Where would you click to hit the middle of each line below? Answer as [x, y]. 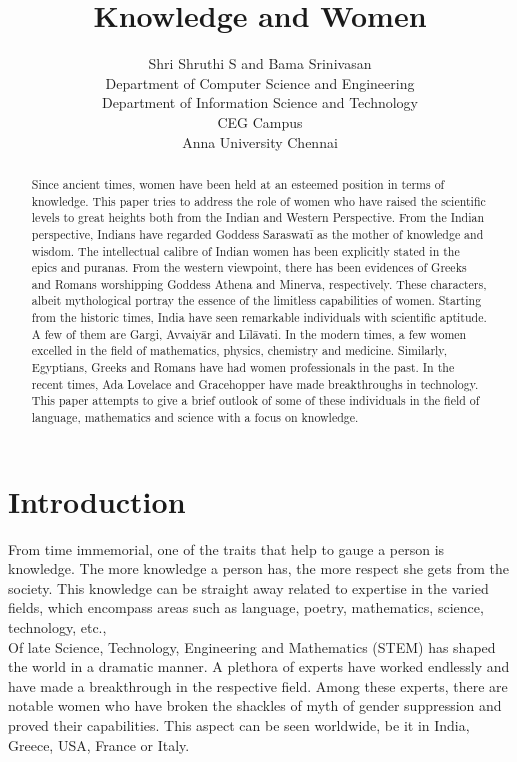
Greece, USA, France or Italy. [99, 744]
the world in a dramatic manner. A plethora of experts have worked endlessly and [259, 666]
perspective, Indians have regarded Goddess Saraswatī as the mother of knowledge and [257, 233]
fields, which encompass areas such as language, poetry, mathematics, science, [246, 607]
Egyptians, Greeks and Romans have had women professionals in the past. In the [243, 367]
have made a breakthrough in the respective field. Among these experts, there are [258, 685]
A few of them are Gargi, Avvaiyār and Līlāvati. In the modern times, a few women [249, 333]
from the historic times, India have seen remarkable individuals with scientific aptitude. [259, 317]
